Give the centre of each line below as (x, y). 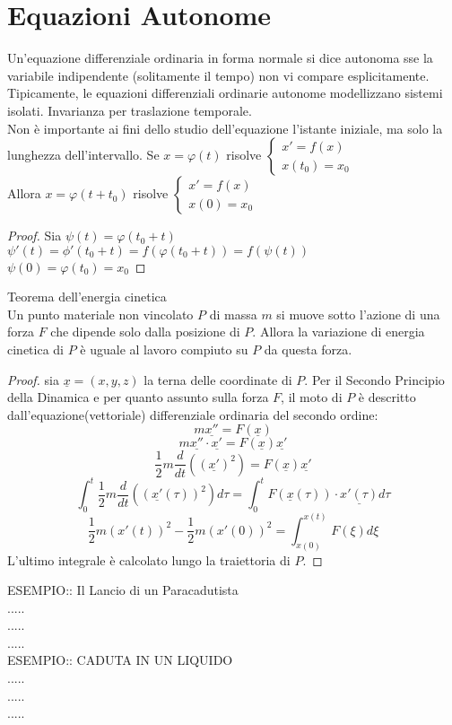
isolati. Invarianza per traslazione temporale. (130, 110)
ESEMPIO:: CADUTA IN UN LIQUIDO (120, 660)
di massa (233, 314)
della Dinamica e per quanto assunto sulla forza (138, 397)
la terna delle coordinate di (218, 379)
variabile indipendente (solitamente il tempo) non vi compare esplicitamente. (218, 75)
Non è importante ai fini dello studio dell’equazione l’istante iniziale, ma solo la (225, 128)
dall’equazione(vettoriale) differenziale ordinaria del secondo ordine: (193, 414)
